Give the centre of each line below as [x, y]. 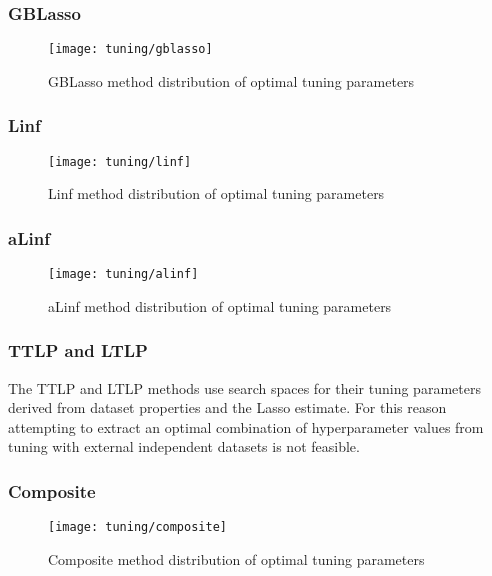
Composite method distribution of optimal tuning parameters [236, 558]
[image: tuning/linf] [120, 161]
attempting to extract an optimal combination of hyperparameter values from [246, 426]
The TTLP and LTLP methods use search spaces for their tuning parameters [244, 387]
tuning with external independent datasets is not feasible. [184, 446]
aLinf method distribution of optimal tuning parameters [220, 305]
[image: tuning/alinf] [123, 274]
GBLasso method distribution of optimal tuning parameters [231, 80]
